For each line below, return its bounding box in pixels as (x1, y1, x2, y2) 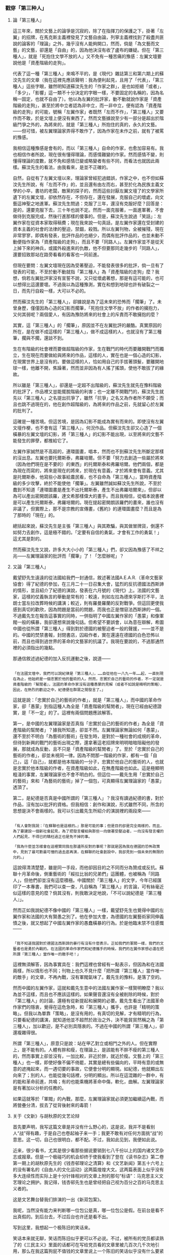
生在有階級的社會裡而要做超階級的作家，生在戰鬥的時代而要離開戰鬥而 (12, 346, 160, 352)
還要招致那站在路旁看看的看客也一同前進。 (12, 251, 102, 258)
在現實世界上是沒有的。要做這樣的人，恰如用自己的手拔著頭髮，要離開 (12, 358, 160, 365)
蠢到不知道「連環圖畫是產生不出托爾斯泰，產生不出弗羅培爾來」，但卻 (12, 487, 157, 493)
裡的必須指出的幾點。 (12, 645, 57, 651)
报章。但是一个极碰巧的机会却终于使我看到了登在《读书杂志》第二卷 (21, 1154, 164, 1160)
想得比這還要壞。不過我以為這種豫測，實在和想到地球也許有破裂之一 (17, 281, 160, 287)
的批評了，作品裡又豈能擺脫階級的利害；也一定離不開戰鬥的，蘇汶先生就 (12, 388, 164, 395)
